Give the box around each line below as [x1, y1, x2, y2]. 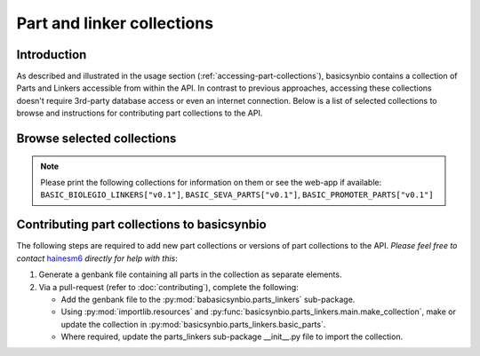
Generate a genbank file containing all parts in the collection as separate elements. [38, 269, 342, 280]
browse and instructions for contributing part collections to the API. [16, 107, 263, 119]
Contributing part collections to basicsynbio [16, 218, 267, 233]
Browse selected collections [16, 131, 177, 146]
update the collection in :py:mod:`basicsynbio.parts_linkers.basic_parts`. [60, 319, 326, 329]
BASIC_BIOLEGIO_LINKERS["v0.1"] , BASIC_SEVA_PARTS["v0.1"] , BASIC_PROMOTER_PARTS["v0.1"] [40, 189, 435, 200]
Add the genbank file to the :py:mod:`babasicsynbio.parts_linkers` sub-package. [60, 294, 356, 305]
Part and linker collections [16, 13, 213, 33]
